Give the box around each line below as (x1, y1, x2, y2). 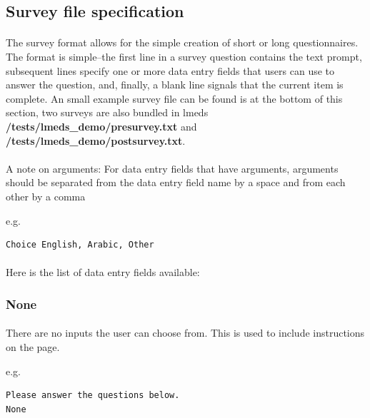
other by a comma (6, 188, 86, 203)
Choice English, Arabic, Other (6, 240, 154, 250)
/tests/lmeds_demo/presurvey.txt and (6, 118, 197, 133)
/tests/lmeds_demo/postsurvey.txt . (6, 133, 186, 148)
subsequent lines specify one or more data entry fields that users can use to (6, 63, 335, 78)
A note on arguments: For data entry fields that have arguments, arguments (6, 160, 339, 175)
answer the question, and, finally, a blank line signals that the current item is (6, 77, 344, 92)
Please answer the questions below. (6, 390, 180, 401)
